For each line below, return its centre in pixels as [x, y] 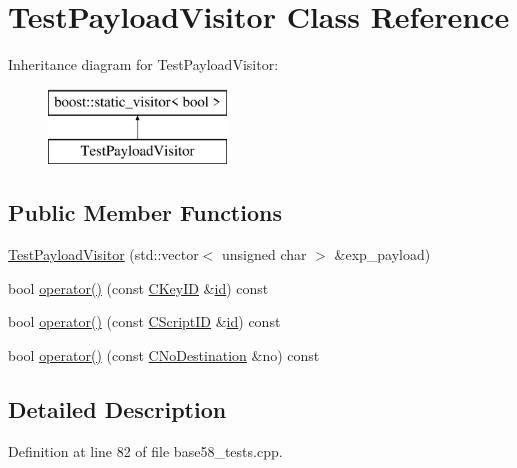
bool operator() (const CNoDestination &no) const [164, 354]
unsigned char [264, 254]
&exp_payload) [382, 254]
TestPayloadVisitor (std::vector [103, 254]
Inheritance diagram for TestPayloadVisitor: [143, 64]
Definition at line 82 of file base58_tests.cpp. [145, 450]
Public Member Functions [145, 212]
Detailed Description [117, 408]
